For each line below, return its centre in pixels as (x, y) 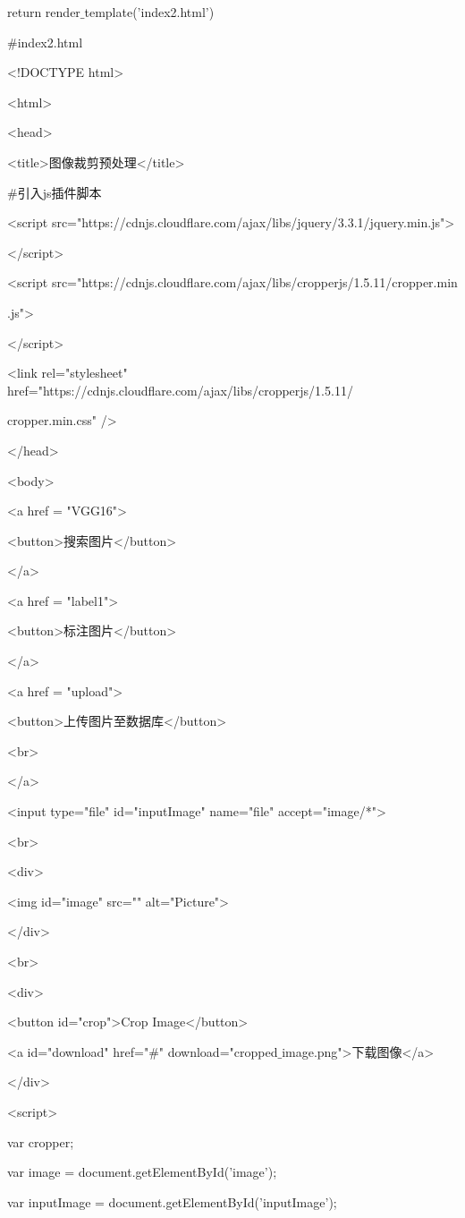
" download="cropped (218, 1051)
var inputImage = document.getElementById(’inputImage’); (172, 1201)
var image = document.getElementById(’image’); (142, 1172)
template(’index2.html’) (149, 12)
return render (44, 12)
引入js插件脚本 (59, 192)
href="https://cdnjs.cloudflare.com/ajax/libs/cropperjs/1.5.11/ (180, 390)
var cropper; (41, 1141)
